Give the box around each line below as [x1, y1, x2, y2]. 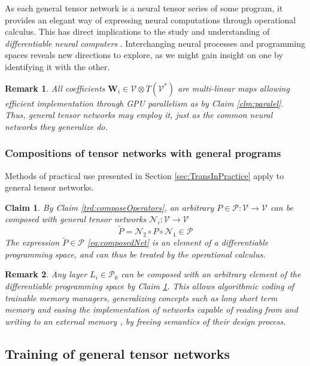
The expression [5, 236, 60, 249]
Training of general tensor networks [5, 344, 230, 362]
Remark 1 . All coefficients [5, 81, 105, 94]
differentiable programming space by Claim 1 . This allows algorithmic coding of [5, 279, 294, 292]
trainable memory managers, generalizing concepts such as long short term [5, 291, 278, 304]
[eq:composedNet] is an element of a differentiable [87, 236, 269, 249]
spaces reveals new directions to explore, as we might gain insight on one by [5, 49, 283, 61]
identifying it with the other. [5, 60, 110, 72]
